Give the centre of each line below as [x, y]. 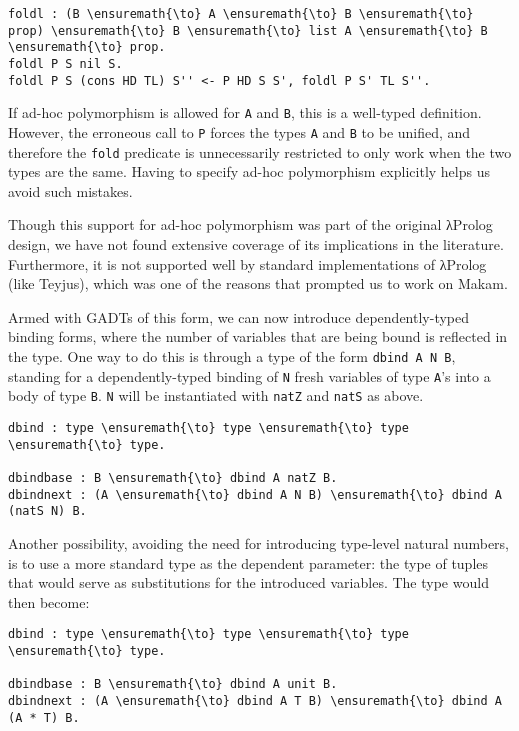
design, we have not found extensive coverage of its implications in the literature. [256, 244]
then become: [49, 601]
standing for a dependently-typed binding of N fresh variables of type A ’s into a [249, 375]
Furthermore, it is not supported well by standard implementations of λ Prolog [247, 263]
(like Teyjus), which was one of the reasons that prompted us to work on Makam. [258, 283]
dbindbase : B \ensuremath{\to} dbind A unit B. [173, 684]
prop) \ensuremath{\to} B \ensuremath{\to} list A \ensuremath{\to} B [248, 30]
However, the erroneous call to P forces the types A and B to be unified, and [239, 131]
